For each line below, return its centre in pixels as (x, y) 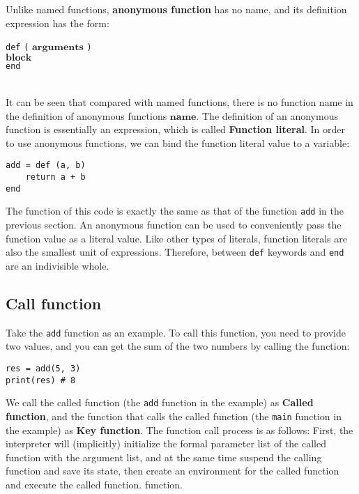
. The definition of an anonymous (267, 115)
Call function (54, 303)
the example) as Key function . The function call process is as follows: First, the (179, 430)
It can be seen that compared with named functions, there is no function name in (179, 102)
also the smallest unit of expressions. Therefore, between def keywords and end (175, 252)
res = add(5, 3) (43, 368)
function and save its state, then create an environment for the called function (173, 471)
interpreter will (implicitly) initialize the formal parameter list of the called (166, 443)
